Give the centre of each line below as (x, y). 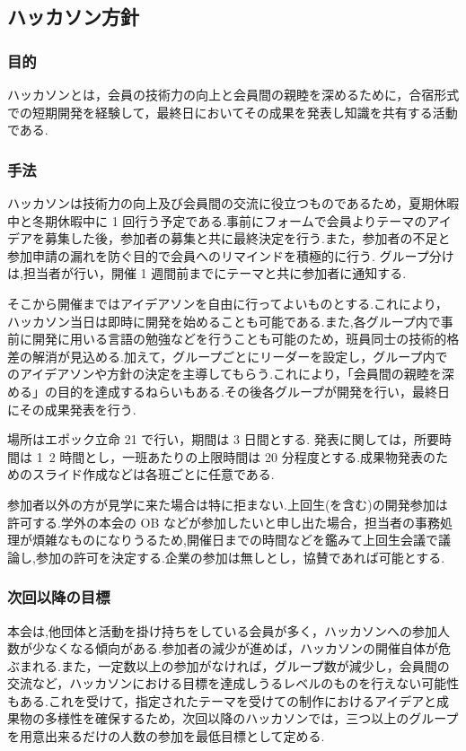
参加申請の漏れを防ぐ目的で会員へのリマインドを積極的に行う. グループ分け (231, 255)
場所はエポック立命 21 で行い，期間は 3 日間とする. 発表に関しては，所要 (224, 439)
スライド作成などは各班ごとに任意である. (153, 474)
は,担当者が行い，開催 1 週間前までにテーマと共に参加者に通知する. (207, 273)
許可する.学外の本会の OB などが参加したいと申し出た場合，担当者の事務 (224, 522)
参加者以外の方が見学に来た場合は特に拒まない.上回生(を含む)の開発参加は (228, 504)
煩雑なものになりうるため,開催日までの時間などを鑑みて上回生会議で (235, 540)
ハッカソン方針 (73, 17)
